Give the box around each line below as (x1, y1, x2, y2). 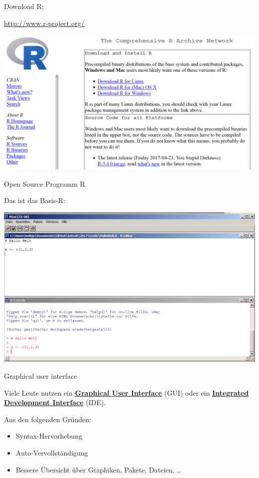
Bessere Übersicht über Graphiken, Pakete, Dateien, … (15, 464, 182, 475)
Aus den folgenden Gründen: (4, 414, 91, 424)
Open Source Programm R (4, 178, 85, 189)
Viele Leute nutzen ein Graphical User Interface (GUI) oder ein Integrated (4, 387, 249, 398)
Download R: (4, 1, 44, 11)
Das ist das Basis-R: (4, 195, 66, 206)
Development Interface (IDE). (4, 397, 106, 408)
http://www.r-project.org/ (4, 17, 85, 28)
